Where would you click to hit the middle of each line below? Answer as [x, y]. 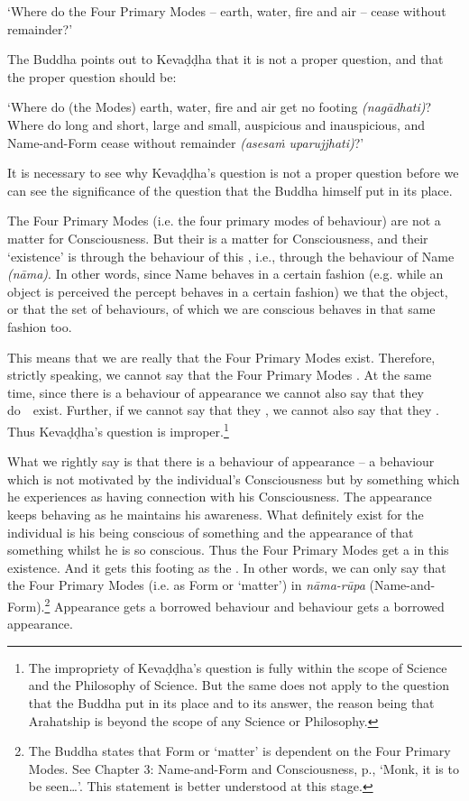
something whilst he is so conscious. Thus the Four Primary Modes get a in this [228, 550]
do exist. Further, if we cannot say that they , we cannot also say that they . [223, 410]
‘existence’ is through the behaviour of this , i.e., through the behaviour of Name [231, 256]
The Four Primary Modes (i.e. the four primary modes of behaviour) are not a [224, 221]
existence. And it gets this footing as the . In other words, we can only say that [227, 567]
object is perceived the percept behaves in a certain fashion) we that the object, [228, 291]
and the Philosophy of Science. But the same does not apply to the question [239, 685]
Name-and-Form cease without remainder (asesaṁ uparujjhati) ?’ [186, 142]
